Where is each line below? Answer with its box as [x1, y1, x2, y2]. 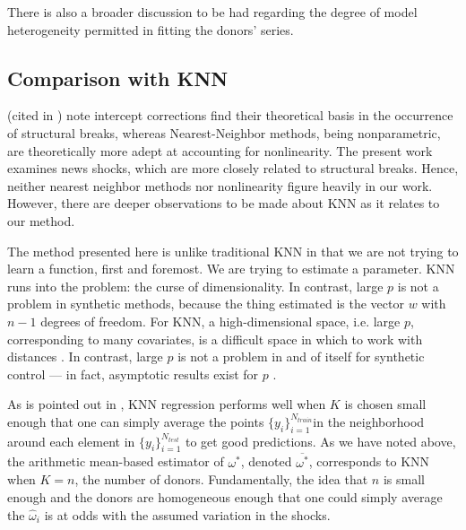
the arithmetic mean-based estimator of [7, 452, 224, 471]
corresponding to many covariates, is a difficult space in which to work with [7, 329, 423, 348]
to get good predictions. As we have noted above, [185, 431, 456, 450]
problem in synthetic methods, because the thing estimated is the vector [7, 294, 404, 313]
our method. [7, 211, 75, 230]
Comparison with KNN [7, 64, 229, 91]
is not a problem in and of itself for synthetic [177, 347, 425, 366]
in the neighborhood [313, 412, 425, 430]
